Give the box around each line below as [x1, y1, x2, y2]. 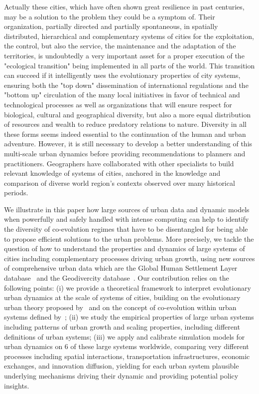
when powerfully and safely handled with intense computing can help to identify [4, 214, 249, 224]
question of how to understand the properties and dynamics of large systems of [4, 243, 245, 254]
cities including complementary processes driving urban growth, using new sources [4, 253, 255, 263]
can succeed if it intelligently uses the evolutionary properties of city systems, [4, 70, 241, 80]
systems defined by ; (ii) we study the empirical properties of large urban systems [4, 312, 254, 322]
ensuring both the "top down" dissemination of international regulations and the [4, 79, 249, 90]
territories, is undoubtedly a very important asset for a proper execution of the [4, 50, 245, 60]
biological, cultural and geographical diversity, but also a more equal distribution [4, 109, 251, 119]
